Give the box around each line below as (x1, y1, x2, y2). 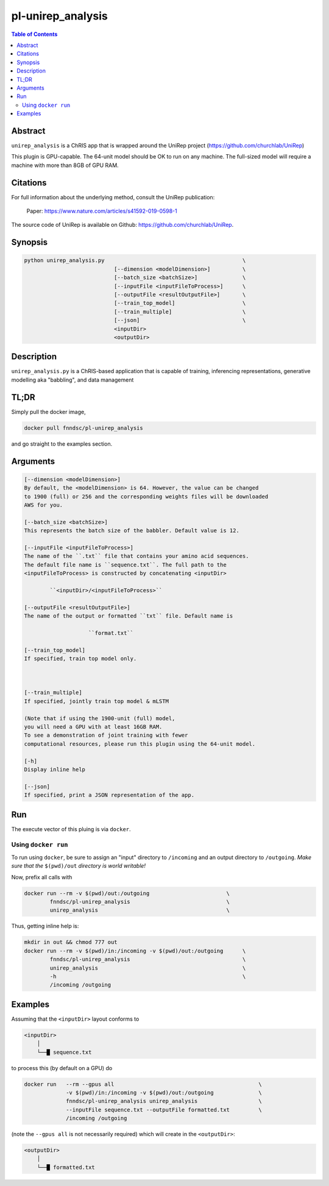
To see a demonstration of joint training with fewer (24, 732, 188, 739)
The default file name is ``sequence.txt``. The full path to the (24, 561, 227, 568)
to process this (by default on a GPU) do (11, 1064, 113, 1071)
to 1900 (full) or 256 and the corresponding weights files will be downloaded (24, 493, 269, 500)
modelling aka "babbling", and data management (11, 376, 134, 384)
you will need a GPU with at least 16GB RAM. (24, 723, 163, 731)
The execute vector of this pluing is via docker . (11, 825, 131, 832)
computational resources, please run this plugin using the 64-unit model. (24, 740, 256, 747)
